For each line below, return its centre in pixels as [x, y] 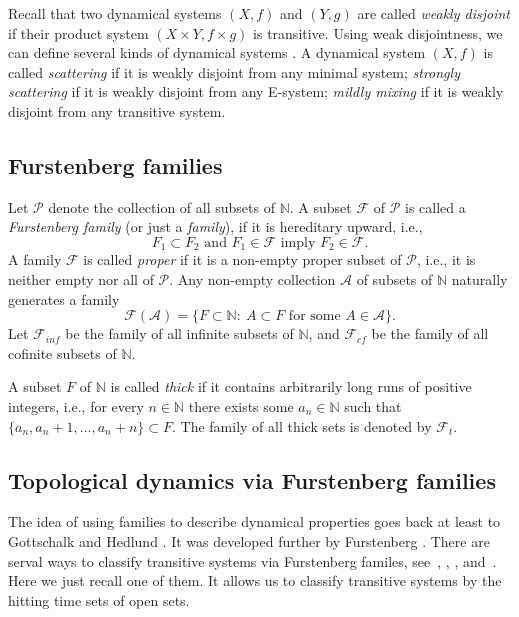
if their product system [78, 32]
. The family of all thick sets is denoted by [301, 425]
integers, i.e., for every [76, 405]
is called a [435, 206]
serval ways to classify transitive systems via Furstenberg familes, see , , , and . [252, 560]
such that [373, 405]
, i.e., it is [446, 259]
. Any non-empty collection [252, 279]
